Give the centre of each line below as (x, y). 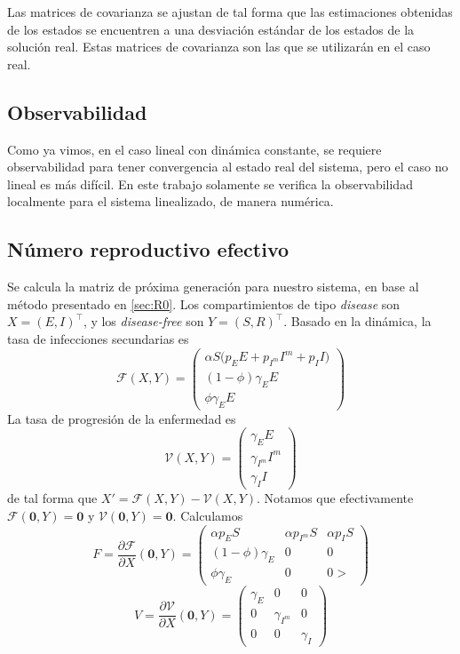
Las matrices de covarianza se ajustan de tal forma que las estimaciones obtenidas (230, 12)
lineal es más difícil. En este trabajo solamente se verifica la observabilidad (210, 183)
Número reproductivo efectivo (148, 249)
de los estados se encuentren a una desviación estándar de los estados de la (211, 29)
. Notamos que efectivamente (335, 498)
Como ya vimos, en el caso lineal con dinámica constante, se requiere (194, 149)
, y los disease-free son (143, 321)
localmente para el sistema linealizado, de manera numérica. (171, 201)
